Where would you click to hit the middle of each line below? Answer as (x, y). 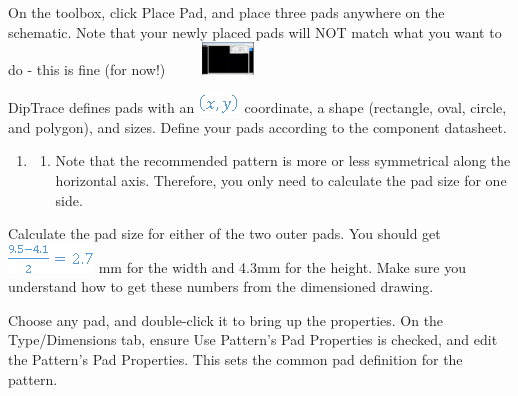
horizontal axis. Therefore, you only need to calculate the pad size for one (281, 179)
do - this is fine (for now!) (87, 68)
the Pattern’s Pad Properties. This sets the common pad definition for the (235, 359)
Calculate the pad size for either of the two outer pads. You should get (224, 233)
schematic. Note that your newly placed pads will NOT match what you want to (255, 31)
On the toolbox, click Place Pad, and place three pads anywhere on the (226, 12)
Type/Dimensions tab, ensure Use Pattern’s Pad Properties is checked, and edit (253, 339)
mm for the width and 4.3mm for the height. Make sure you (282, 266)
